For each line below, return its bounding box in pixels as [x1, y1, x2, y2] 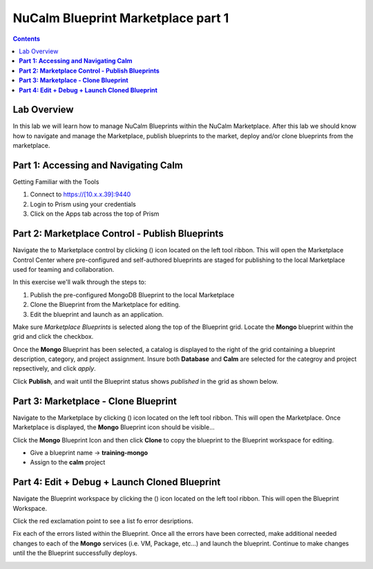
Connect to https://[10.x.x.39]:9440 [30, 190, 131, 198]
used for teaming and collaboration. [12, 265, 115, 273]
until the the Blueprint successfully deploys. [12, 549, 137, 557]
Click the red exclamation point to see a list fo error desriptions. [12, 517, 193, 525]
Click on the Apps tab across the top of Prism [30, 209, 160, 218]
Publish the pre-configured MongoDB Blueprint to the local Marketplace [30, 290, 235, 299]
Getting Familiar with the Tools [12, 178, 99, 186]
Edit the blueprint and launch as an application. [30, 310, 164, 318]
